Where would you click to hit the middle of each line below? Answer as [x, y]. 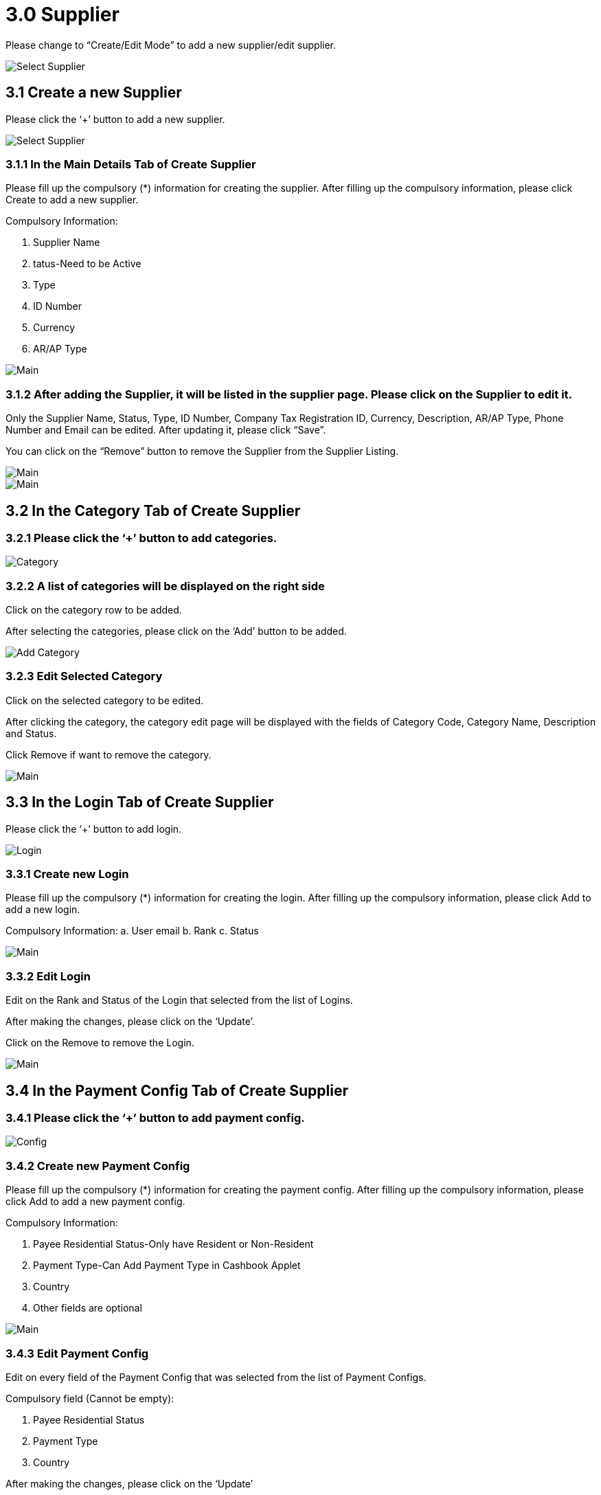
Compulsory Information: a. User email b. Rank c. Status [132, 931]
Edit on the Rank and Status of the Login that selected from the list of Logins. [179, 1000]
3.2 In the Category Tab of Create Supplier [153, 510]
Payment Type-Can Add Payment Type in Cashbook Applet [167, 1266]
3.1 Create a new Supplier [94, 93]
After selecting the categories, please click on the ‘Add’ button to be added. [176, 631]
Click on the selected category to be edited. [105, 700]
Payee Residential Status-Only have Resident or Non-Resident [173, 1244]
